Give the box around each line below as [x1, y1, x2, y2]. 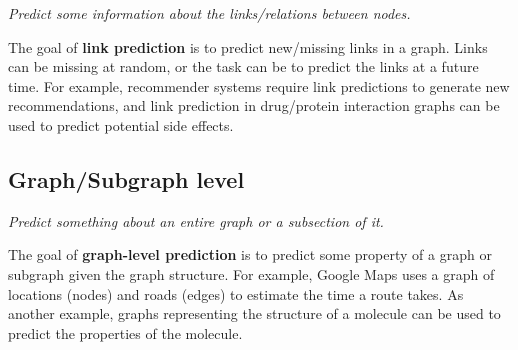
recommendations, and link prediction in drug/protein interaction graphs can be [8, 95, 500, 116]
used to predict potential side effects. [8, 114, 234, 135]
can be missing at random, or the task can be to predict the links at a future [8, 56, 479, 77]
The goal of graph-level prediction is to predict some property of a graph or [8, 244, 492, 265]
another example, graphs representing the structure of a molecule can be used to [8, 303, 501, 324]
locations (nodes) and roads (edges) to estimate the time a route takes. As [8, 283, 464, 304]
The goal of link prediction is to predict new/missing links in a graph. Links [8, 36, 488, 57]
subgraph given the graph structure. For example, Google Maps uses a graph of [8, 263, 495, 284]
